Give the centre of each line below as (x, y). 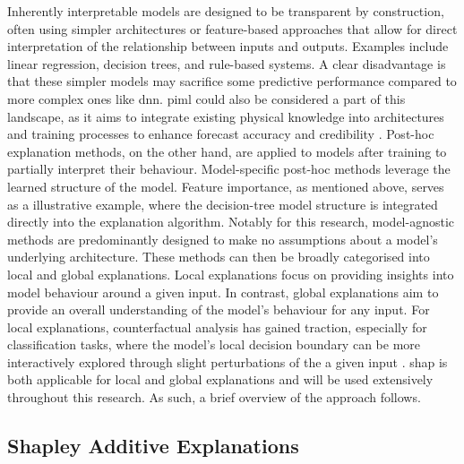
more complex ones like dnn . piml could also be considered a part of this (206, 98)
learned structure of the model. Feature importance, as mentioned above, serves (226, 186)
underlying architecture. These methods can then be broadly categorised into (219, 257)
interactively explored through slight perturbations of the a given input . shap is (228, 361)
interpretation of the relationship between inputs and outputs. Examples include (228, 46)
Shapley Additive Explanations (153, 446)
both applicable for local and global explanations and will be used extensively (220, 379)
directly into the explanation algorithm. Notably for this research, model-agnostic (231, 222)
